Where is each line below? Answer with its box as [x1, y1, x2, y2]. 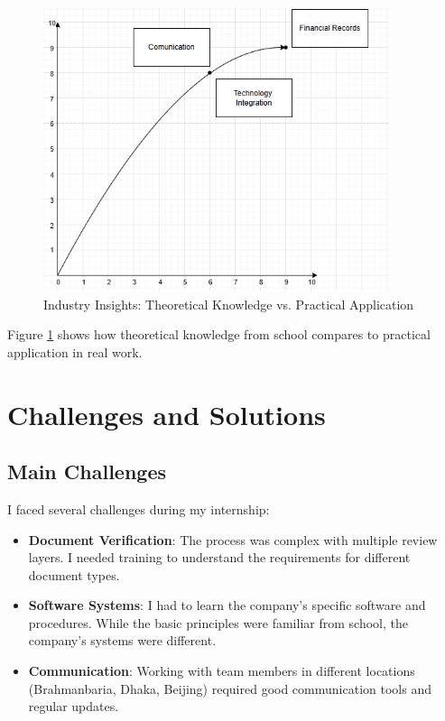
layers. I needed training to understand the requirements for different [28, 548, 411, 567]
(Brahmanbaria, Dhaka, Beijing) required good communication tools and [28, 679, 431, 698]
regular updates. [28, 697, 119, 716]
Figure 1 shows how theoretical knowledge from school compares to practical [7, 325, 431, 344]
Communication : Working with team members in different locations [28, 661, 415, 680]
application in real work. [7, 342, 143, 361]
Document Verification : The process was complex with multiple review [28, 530, 438, 549]
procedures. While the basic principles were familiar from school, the [28, 613, 408, 632]
